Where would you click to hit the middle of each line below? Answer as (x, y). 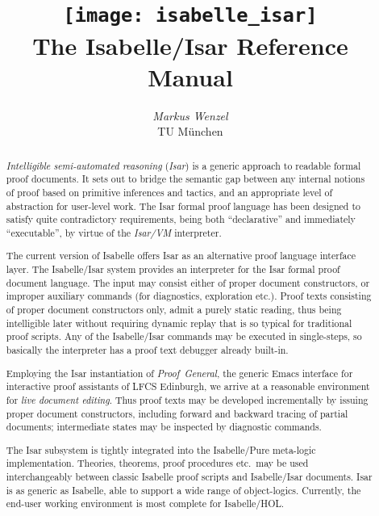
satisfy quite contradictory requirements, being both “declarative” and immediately (181, 219)
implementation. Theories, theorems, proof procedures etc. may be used (157, 463)
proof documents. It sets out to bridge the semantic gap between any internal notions (185, 179)
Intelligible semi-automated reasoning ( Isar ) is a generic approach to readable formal (183, 165)
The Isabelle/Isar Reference (190, 45)
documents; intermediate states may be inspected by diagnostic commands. (164, 427)
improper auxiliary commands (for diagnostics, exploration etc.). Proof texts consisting (189, 296)
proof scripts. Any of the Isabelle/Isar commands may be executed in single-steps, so (184, 336)
